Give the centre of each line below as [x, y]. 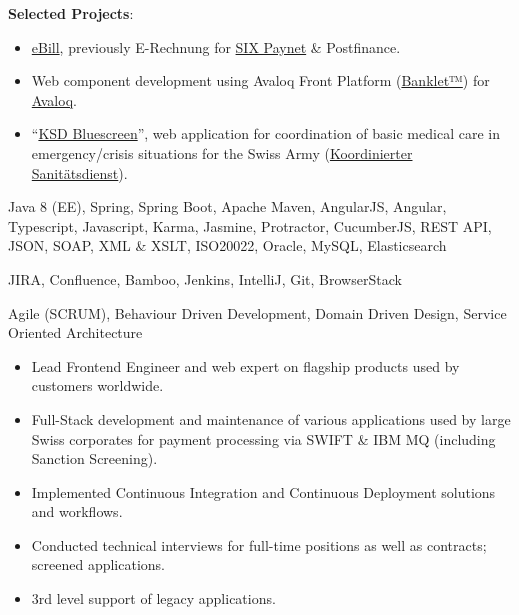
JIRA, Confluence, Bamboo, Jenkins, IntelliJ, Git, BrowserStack [205, 278]
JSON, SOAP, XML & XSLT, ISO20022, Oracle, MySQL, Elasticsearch [227, 245]
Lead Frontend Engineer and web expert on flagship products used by [245, 365]
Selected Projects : [71, 13]
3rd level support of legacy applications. [153, 598]
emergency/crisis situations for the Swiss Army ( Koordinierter [222, 152]
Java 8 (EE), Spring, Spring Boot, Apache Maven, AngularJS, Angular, [227, 206]
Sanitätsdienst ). [79, 172]
